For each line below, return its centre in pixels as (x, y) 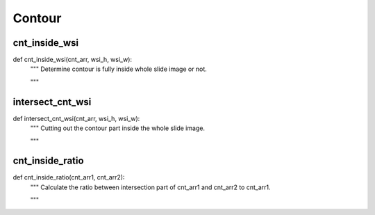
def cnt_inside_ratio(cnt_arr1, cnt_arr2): (69, 177)
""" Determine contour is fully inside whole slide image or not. (119, 69)
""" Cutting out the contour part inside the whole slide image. (117, 128)
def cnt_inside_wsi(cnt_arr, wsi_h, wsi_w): (72, 60)
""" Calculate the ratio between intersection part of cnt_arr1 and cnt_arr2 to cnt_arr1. (150, 187)
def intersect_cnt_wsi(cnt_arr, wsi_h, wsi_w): (76, 118)
